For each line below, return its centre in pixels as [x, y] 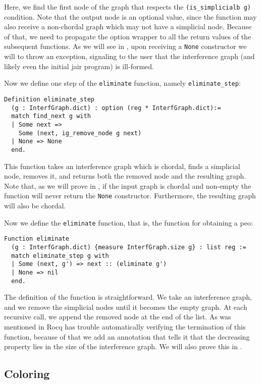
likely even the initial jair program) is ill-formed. [79, 66]
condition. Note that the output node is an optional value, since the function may [130, 16]
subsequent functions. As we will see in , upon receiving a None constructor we [125, 46]
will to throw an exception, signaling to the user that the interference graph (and [129, 56]
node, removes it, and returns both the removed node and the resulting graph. [125, 176]
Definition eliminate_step [49, 99]
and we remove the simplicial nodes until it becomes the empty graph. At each [126, 307]
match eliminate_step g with [60, 256]
